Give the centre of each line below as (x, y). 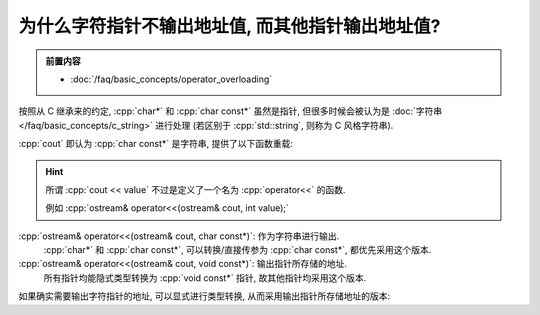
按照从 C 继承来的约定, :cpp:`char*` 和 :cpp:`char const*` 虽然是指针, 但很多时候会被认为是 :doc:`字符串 (230, 111)
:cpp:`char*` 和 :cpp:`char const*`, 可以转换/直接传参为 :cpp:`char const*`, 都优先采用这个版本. (237, 250)
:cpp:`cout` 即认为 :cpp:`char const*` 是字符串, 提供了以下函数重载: (156, 144)
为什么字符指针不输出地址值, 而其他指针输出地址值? (229, 26)
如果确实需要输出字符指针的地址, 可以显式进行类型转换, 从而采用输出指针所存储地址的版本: (204, 296)
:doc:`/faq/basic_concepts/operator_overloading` (171, 79)
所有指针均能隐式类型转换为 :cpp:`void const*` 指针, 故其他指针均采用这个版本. (205, 277)
